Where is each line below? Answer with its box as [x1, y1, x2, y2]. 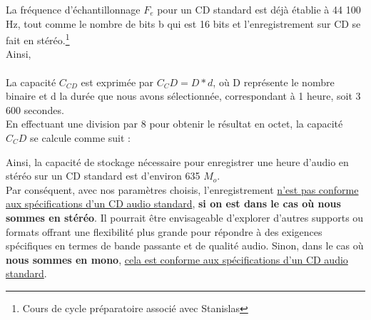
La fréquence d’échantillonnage [6, 2, 141, 16]
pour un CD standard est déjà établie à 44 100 [157, 2, 361, 16]
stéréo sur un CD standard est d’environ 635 [6, 168, 200, 183]
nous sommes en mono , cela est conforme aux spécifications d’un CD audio [6, 252, 348, 267]
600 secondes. [6, 102, 64, 117]
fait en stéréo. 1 [6, 31, 70, 47]
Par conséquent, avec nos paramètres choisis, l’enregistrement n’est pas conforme [6, 182, 359, 197]
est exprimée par [81, 74, 154, 89]
